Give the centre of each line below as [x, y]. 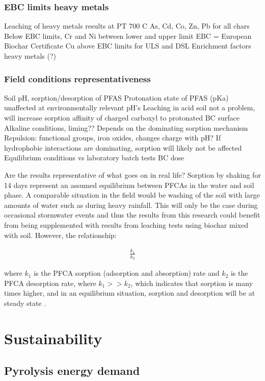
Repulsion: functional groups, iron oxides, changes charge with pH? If [112, 138]
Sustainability [53, 338]
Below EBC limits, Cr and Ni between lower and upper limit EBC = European [128, 35]
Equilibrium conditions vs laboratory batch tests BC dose [94, 158]
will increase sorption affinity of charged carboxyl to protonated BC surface [122, 117]
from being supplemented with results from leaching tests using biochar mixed [126, 224]
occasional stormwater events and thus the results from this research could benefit [132, 215]
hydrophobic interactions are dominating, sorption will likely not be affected [123, 147]
